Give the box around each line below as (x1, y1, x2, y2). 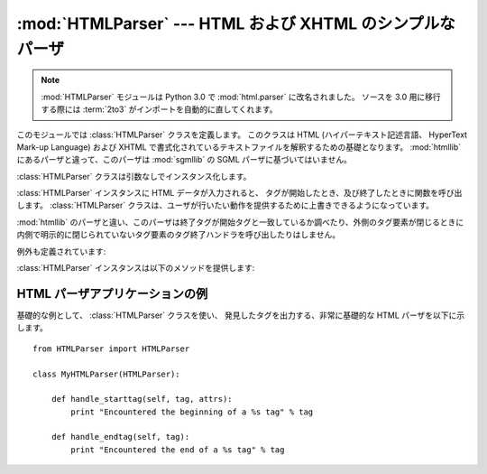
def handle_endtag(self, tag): (51, 432, 190, 442)
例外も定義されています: (16, 246, 106, 256)
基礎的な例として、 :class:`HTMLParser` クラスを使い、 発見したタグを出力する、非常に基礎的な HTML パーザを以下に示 (16, 310, 465, 321)
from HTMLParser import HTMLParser (32, 343, 190, 354)
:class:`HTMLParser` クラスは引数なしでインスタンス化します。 (16, 171, 252, 181)
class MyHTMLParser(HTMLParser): (32, 368, 180, 379)
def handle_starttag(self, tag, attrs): (51, 394, 234, 404)
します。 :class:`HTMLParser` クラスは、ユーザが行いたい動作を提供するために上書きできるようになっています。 (16, 200, 435, 211)
